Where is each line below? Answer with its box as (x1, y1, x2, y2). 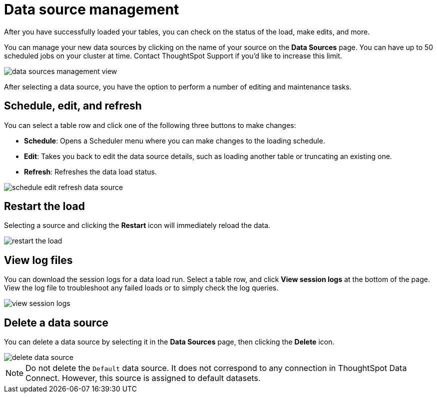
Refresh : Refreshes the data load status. (24, 167, 157, 176)
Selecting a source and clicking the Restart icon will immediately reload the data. (4, 221, 271, 230)
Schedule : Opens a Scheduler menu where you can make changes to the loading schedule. (24, 136, 325, 145)
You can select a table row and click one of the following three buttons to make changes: (4, 120, 296, 129)
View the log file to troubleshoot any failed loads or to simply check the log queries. (4, 283, 279, 292)
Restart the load (4, 200, 85, 213)
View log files (4, 253, 73, 266)
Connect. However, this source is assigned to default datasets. (25, 373, 261, 383)
